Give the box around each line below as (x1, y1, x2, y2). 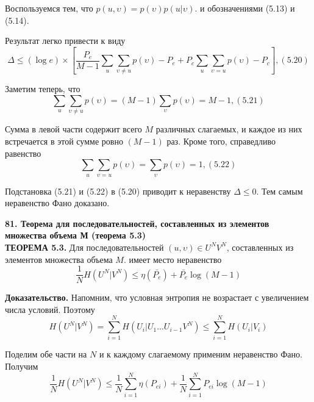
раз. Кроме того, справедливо (166, 134, 276, 147)
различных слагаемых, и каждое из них (155, 123, 302, 135)
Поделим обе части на (5, 348, 87, 361)
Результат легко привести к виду (5, 34, 126, 47)
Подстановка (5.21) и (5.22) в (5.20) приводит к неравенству (5, 184, 231, 197)
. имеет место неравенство (123, 253, 222, 265)
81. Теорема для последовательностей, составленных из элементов (5, 217, 269, 229)
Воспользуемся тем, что (5, 2, 93, 14)
